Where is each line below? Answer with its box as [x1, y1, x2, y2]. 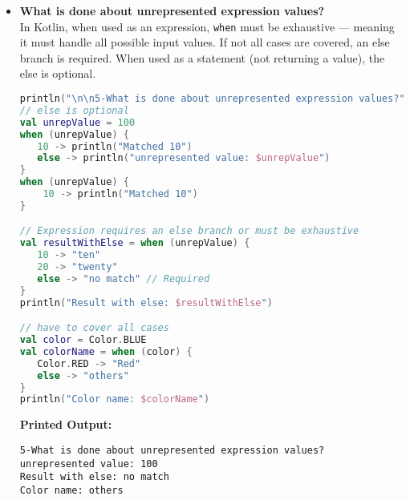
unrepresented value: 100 [19, 458, 158, 470]
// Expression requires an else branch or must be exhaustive [19, 225, 359, 237]
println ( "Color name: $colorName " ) [19, 393, 210, 405]
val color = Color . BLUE [19, 334, 147, 346]
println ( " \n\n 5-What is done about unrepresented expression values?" [19, 93, 405, 105]
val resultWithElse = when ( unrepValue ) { [19, 237, 250, 249]
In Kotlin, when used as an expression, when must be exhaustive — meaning [19, 18, 395, 34]
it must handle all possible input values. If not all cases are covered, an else [19, 34, 390, 50]
